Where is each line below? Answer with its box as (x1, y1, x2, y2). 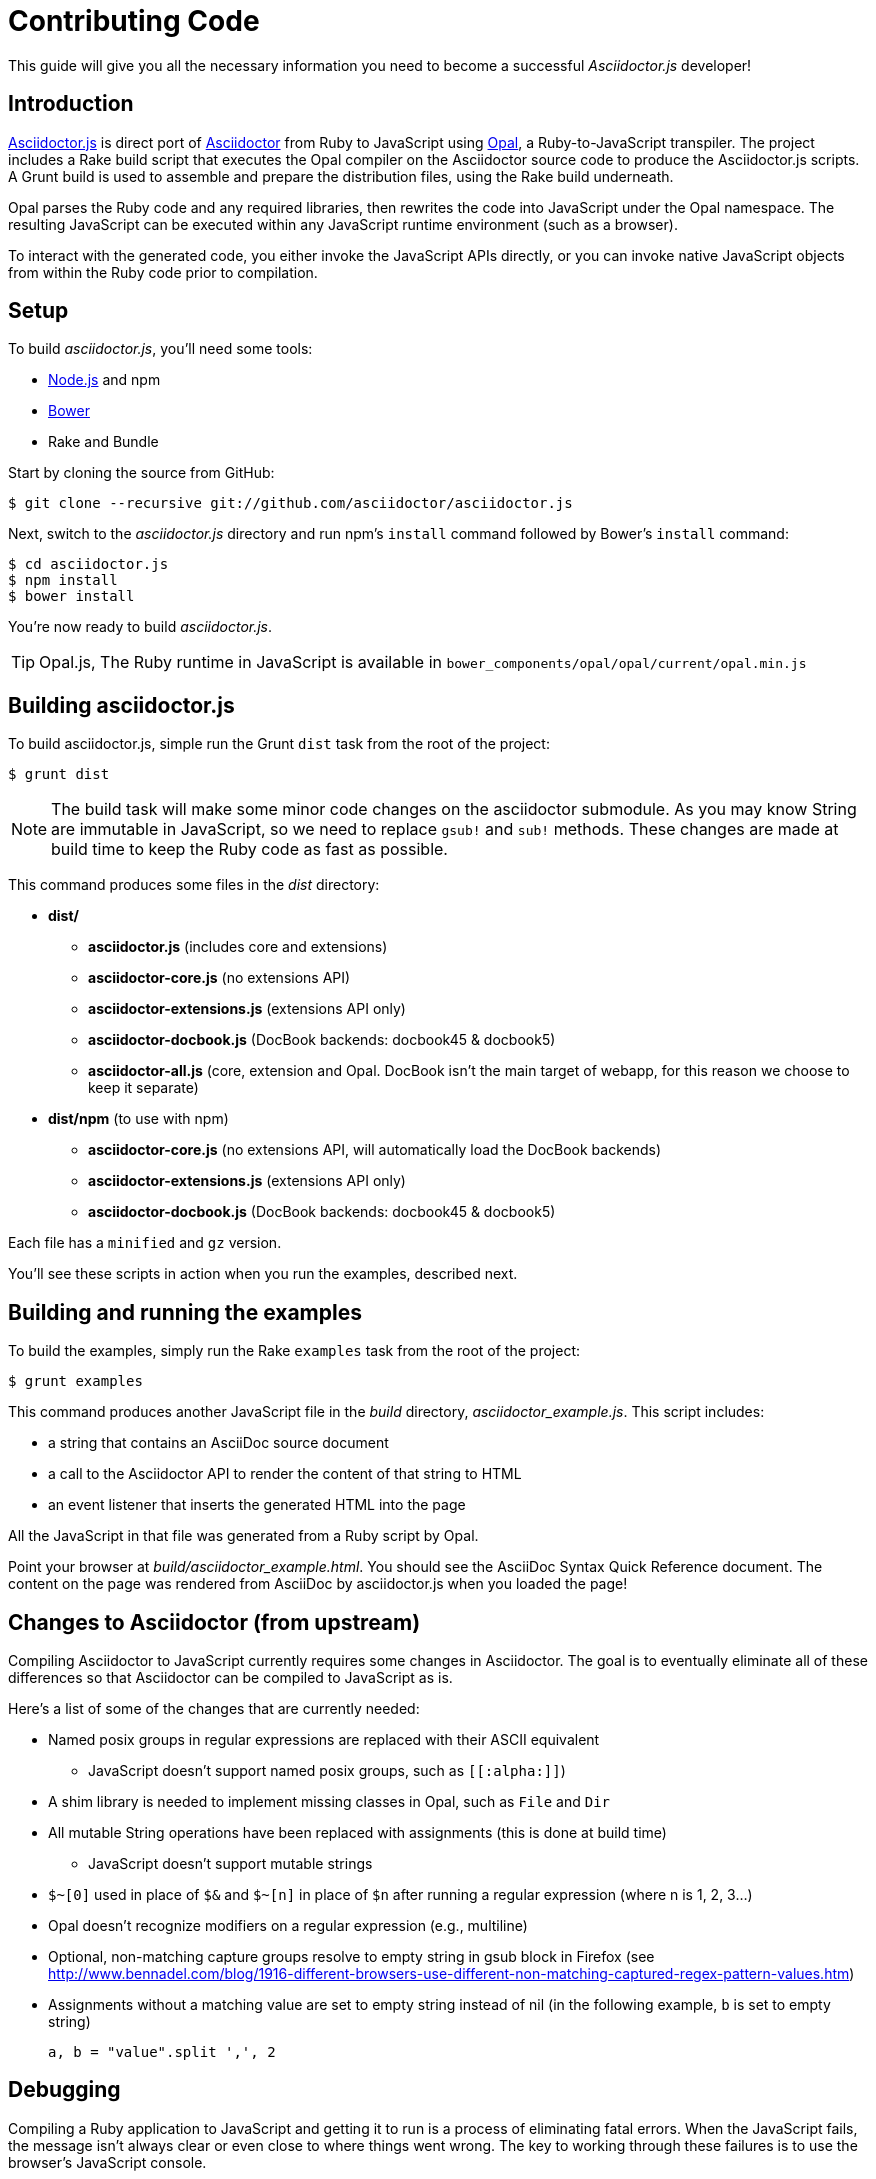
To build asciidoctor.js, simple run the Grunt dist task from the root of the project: (8, 735, 550, 753)
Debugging (8, 2077, 121, 2103)
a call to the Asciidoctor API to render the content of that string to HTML (48, 1465, 522, 1483)
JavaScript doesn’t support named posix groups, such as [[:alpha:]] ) (88, 1761, 566, 1779)
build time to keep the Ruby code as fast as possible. (51, 839, 448, 860)
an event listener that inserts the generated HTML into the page (48, 1496, 466, 1514)
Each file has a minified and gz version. (8, 1234, 282, 1252)
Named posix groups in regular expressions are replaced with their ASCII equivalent (48, 1730, 600, 1748)
